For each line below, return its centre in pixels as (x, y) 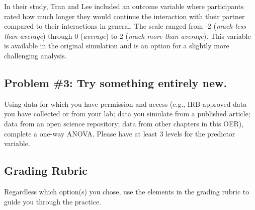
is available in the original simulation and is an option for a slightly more (117, 46)
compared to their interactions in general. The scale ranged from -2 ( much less (125, 26)
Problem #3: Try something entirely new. (116, 82)
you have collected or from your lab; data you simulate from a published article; (127, 114)
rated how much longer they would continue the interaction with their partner (124, 16)
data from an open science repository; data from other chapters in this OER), (124, 123)
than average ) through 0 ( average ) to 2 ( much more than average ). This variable (127, 36)
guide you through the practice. (53, 201)
